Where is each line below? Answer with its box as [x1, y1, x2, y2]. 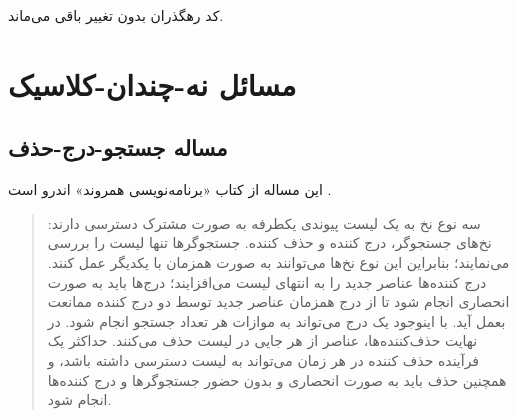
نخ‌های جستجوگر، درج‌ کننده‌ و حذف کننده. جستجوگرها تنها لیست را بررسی [47, 232, 492, 253]
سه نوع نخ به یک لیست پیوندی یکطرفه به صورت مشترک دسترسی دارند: [47, 212, 481, 233]
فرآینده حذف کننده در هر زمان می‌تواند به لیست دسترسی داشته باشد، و [47, 349, 480, 370]
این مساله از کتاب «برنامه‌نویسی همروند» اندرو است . [8, 179, 332, 200]
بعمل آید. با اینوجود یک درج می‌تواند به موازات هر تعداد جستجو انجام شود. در [47, 310, 506, 331]
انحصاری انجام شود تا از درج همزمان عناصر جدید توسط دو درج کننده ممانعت [47, 291, 510, 312]
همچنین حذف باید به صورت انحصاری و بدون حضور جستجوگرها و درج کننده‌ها [47, 369, 507, 390]
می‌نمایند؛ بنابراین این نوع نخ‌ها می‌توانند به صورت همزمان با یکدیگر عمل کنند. [47, 251, 510, 272]
